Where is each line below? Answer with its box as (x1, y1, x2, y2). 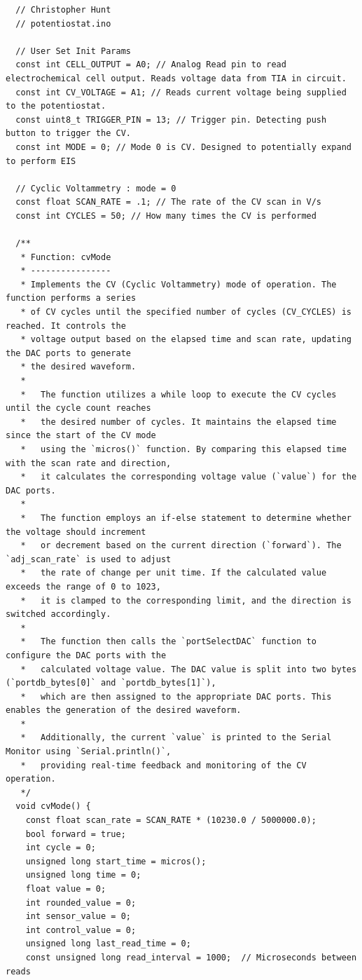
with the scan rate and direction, (6, 458, 172, 468)
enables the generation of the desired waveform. (6, 705, 242, 716)
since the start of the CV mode (6, 430, 156, 441)
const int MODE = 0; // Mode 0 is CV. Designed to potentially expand (15, 142, 351, 152)
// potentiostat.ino (15, 18, 111, 29)
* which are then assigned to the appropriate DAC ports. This (20, 691, 332, 702)
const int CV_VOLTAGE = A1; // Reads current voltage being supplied (15, 87, 347, 97)
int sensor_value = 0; (25, 911, 131, 922)
